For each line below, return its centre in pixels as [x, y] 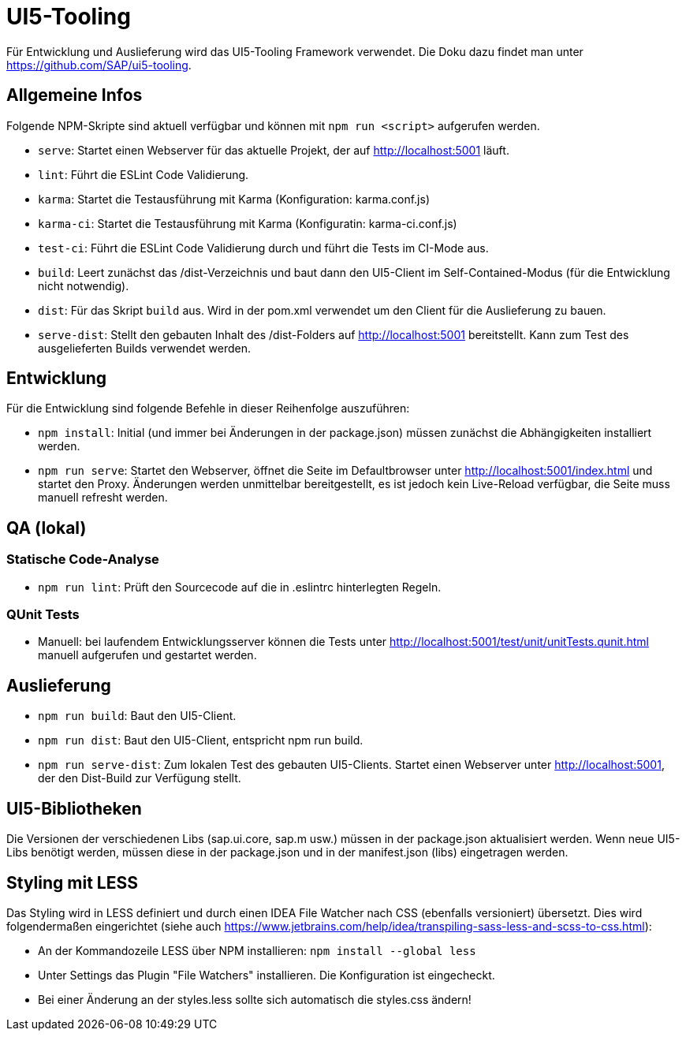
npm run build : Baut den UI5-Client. [137, 716]
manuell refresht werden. [103, 498]
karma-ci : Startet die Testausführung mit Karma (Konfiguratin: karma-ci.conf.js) [248, 223]
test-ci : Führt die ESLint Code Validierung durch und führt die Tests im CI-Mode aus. [263, 248]
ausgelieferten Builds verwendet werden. [145, 348]
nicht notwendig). [84, 285]
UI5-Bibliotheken [74, 808]
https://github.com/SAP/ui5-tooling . [99, 65]
